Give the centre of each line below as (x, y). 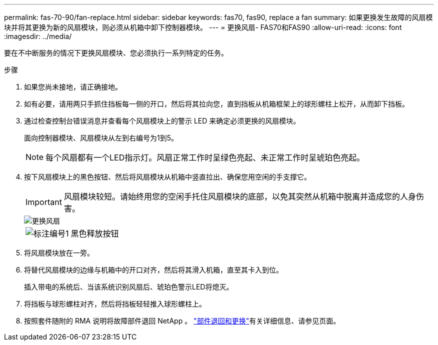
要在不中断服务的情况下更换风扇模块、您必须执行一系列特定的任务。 (116, 53)
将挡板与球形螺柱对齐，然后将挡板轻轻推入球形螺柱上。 (115, 304)
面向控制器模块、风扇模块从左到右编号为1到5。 (101, 138)
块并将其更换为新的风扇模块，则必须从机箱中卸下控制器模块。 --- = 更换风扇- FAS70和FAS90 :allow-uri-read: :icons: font (203, 27)
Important (44, 202)
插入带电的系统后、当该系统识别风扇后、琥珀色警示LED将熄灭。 (129, 287)
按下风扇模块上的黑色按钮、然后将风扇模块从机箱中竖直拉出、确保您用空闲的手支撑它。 (167, 177)
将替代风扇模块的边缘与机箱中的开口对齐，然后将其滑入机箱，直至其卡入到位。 (153, 270)
